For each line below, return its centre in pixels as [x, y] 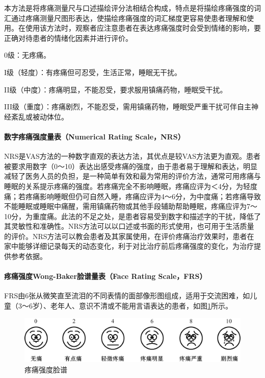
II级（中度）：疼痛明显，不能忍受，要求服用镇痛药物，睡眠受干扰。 [116, 89]
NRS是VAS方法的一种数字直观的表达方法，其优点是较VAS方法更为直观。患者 [132, 156]
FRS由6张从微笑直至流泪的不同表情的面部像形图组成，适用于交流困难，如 [127, 296]
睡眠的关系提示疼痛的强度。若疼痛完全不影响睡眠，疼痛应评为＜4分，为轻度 [131, 186]
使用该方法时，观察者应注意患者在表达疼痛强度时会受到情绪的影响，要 [143, 28]
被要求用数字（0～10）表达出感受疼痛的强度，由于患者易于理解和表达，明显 [131, 166]
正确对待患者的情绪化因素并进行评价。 [68, 38]
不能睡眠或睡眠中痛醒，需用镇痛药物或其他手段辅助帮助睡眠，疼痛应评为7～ [131, 206]
